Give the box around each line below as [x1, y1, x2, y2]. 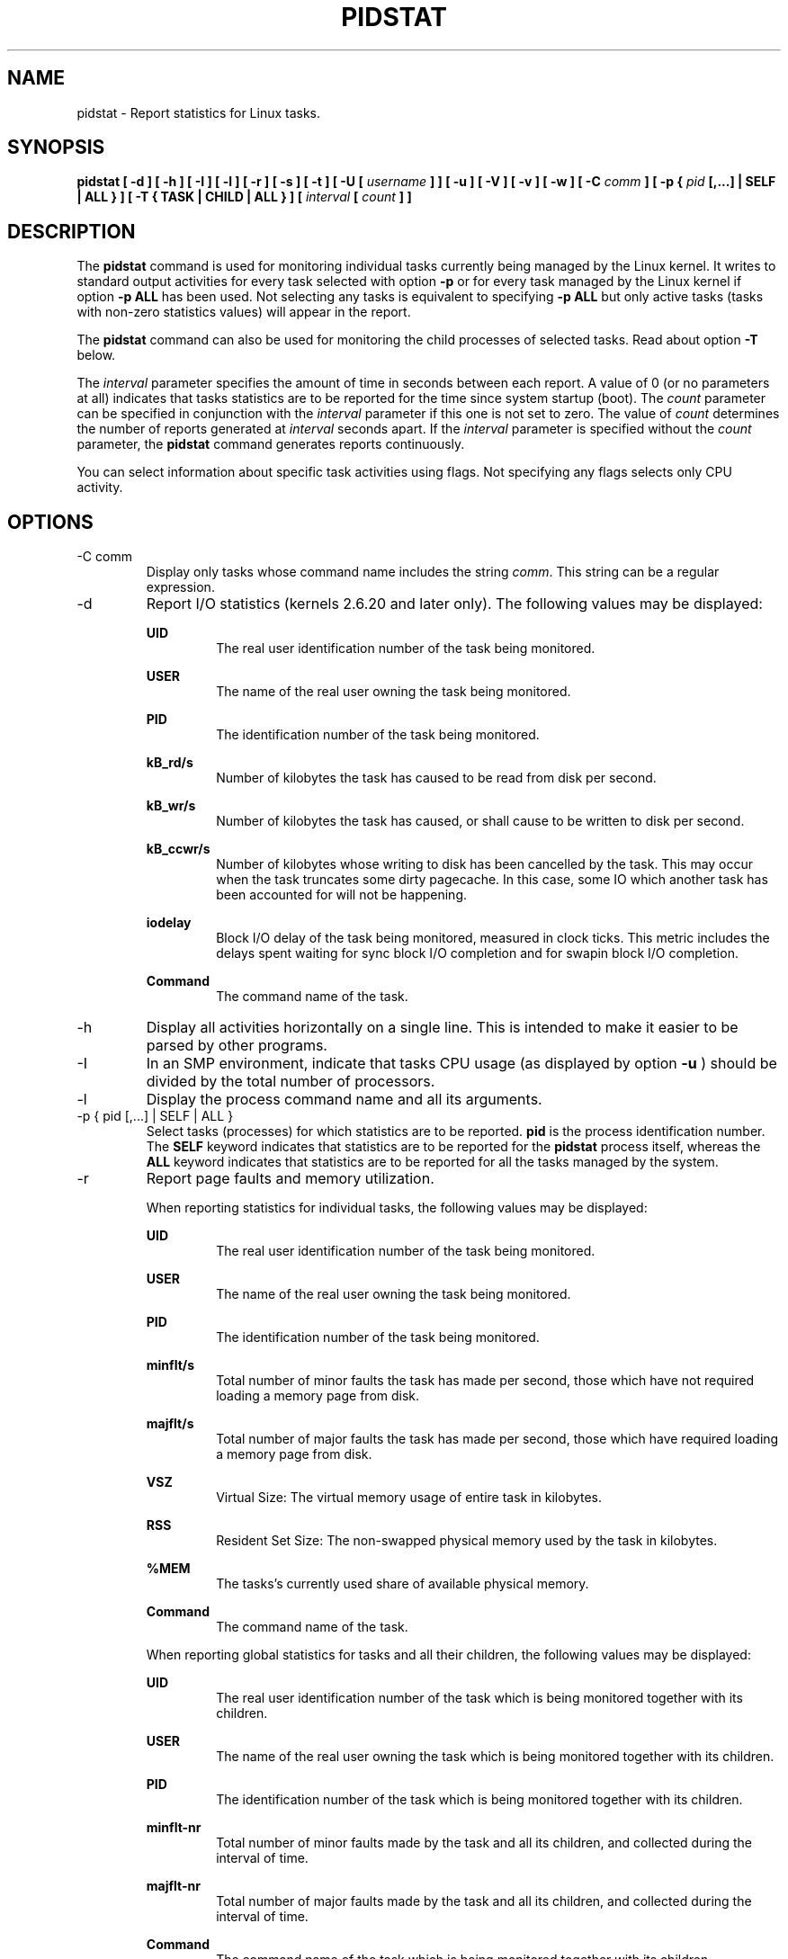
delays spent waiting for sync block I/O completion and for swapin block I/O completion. [216, 945, 739, 962]
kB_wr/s [146, 798, 196, 814]
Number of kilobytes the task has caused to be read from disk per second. [216, 770, 657, 786]
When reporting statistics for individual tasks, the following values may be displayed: [146, 1200, 648, 1216]
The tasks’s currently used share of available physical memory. [216, 1576, 589, 1592]
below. [76, 347, 116, 363]
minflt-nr [146, 1820, 201, 1836]
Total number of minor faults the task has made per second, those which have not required [216, 1373, 755, 1389]
